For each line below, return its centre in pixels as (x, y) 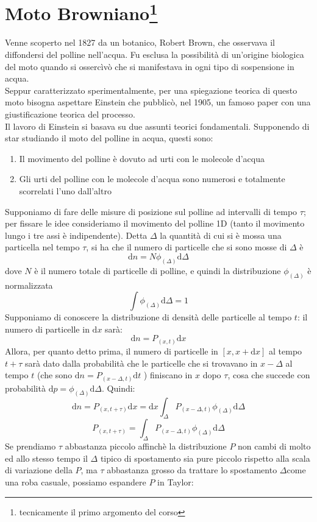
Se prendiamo (30, 446)
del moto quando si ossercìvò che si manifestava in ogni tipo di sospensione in (150, 66)
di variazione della (39, 470)
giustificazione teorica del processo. (70, 114)
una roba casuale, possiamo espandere (76, 481)
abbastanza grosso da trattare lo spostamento (192, 470)
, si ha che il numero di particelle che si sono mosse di (187, 247)
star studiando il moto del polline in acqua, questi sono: (109, 138)
